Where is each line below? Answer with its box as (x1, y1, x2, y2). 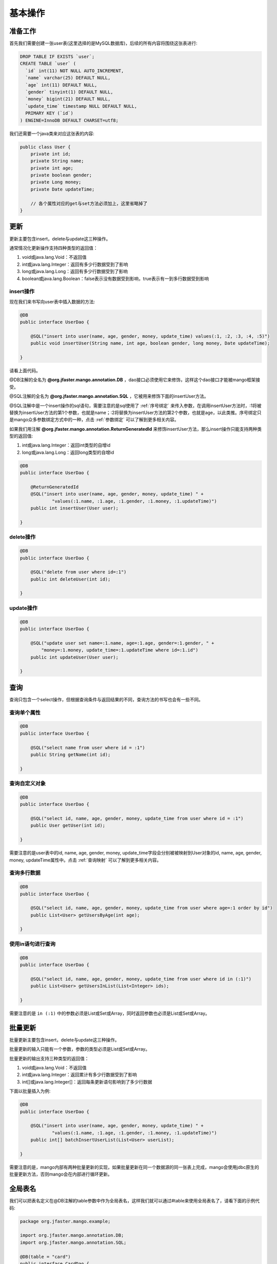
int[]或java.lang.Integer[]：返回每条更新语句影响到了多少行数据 (22, 1078, 152, 1085)
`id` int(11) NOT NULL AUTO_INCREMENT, (25, 68, 124, 73)
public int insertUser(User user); (30, 506, 119, 511)
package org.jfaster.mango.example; (20, 1218, 111, 1224)
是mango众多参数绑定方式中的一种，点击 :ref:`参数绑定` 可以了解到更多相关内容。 (9, 417, 179, 423)
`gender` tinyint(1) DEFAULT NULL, (25, 89, 114, 95)
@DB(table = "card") (20, 1254, 71, 1259)
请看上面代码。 (9, 367, 40, 374)
